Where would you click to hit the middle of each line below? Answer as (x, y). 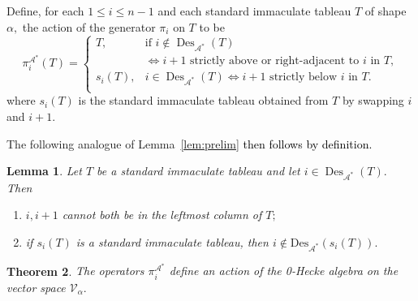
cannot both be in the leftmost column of (162, 215)
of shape (386, 11)
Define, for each (45, 11)
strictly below (304, 77)
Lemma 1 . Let (44, 171)
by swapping (373, 100)
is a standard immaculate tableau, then (172, 242)
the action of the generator (89, 26)
